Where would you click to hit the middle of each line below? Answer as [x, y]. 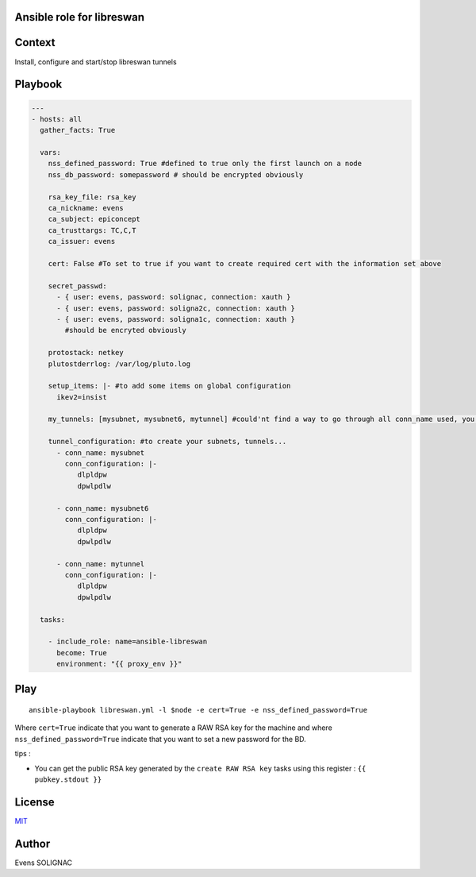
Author [33, 843]
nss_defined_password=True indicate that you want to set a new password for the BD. [161, 739]
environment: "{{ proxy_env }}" [119, 664]
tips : [23, 754]
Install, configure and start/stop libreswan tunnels [96, 62]
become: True [82, 653]
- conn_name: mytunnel [101, 564]
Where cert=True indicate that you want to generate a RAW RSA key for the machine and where [173, 728]
